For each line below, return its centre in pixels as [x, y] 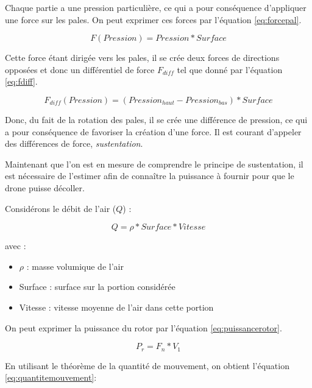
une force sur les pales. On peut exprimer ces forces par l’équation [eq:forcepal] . [153, 19]
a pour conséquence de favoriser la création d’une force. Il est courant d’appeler [153, 131]
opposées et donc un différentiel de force [80, 69]
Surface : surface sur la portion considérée [97, 287]
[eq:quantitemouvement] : [51, 377]
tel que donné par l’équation [230, 69]
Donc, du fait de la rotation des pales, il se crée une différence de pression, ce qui [156, 119]
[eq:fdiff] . [21, 81]
